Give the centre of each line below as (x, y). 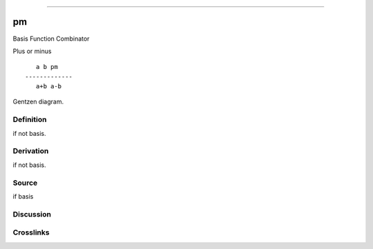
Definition (30, 119)
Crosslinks (31, 232)
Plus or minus (32, 51)
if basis (23, 196)
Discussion (32, 214)
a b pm (47, 67)
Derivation (31, 151)
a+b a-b (49, 87)
